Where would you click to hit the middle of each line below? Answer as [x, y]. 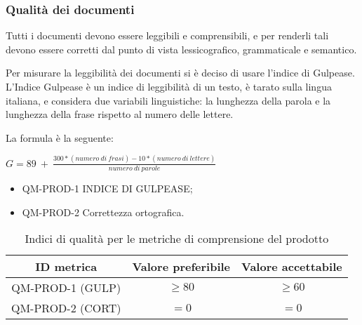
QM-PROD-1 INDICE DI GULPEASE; [107, 188]
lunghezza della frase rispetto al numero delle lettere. [120, 114]
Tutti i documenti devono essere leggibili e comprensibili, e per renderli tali [167, 35]
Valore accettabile [292, 267]
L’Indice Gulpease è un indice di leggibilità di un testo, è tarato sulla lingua [169, 86]
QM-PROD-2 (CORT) [66, 308]
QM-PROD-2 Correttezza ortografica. [103, 212]
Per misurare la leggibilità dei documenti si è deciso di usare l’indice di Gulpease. [180, 73]
